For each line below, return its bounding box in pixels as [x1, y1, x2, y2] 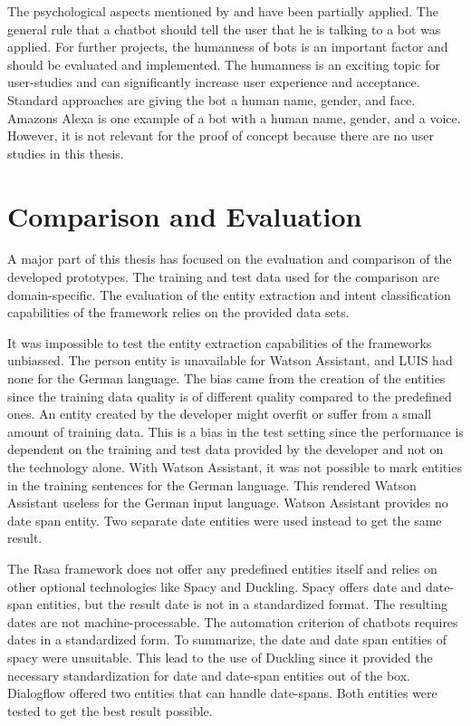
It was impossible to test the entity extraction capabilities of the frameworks [7, 333, 432, 352]
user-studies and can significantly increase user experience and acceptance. [7, 73, 420, 92]
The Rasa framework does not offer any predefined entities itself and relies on [7, 558, 437, 577]
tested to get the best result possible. [7, 701, 213, 720]
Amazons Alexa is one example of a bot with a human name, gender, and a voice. [7, 108, 461, 127]
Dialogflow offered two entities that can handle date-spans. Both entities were [7, 683, 437, 702]
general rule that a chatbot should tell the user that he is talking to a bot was [7, 19, 441, 38]
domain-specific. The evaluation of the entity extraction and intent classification [7, 285, 451, 304]
